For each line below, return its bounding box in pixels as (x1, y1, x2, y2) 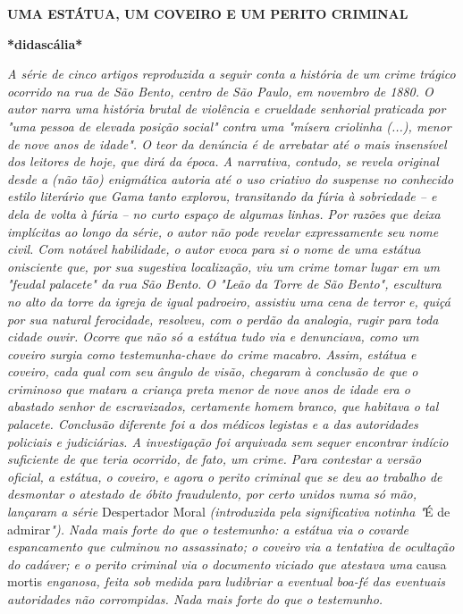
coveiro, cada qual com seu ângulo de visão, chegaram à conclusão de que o (7, 362, 418, 381)
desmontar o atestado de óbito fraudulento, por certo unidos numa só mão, (7, 484, 417, 503)
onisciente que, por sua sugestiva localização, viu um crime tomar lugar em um (7, 257, 440, 275)
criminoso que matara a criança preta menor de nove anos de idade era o (7, 379, 410, 398)
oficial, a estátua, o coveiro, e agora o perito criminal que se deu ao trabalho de (7, 467, 442, 485)
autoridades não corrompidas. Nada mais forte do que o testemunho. (7, 590, 383, 608)
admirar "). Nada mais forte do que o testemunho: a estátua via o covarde (7, 519, 409, 538)
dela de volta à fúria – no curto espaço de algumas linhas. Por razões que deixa (7, 204, 441, 223)
